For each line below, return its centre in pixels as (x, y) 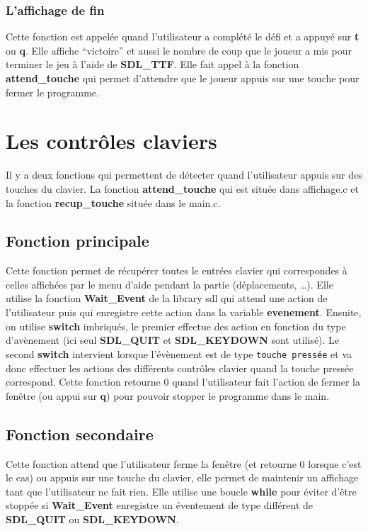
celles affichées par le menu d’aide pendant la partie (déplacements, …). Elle (169, 284)
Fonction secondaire (80, 434)
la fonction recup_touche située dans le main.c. (113, 202)
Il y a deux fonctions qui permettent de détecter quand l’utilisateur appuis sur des (184, 175)
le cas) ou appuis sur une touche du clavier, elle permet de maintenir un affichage (182, 477)
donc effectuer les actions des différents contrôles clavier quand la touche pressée (180, 368)
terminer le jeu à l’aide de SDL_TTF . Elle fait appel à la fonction (153, 64)
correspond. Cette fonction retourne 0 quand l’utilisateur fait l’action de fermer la (183, 382)
